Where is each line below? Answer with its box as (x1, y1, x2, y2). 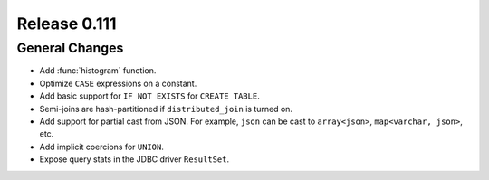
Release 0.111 (16, 14, 117, 33)
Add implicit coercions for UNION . (39, 141, 165, 152)
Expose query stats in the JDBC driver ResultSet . (39, 154, 230, 165)
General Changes (16, 40, 124, 56)
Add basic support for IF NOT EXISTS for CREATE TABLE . (39, 90, 260, 101)
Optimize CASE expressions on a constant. (39, 78, 197, 89)
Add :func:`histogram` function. (39, 65, 157, 76)
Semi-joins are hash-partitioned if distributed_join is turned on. (39, 103, 293, 114)
